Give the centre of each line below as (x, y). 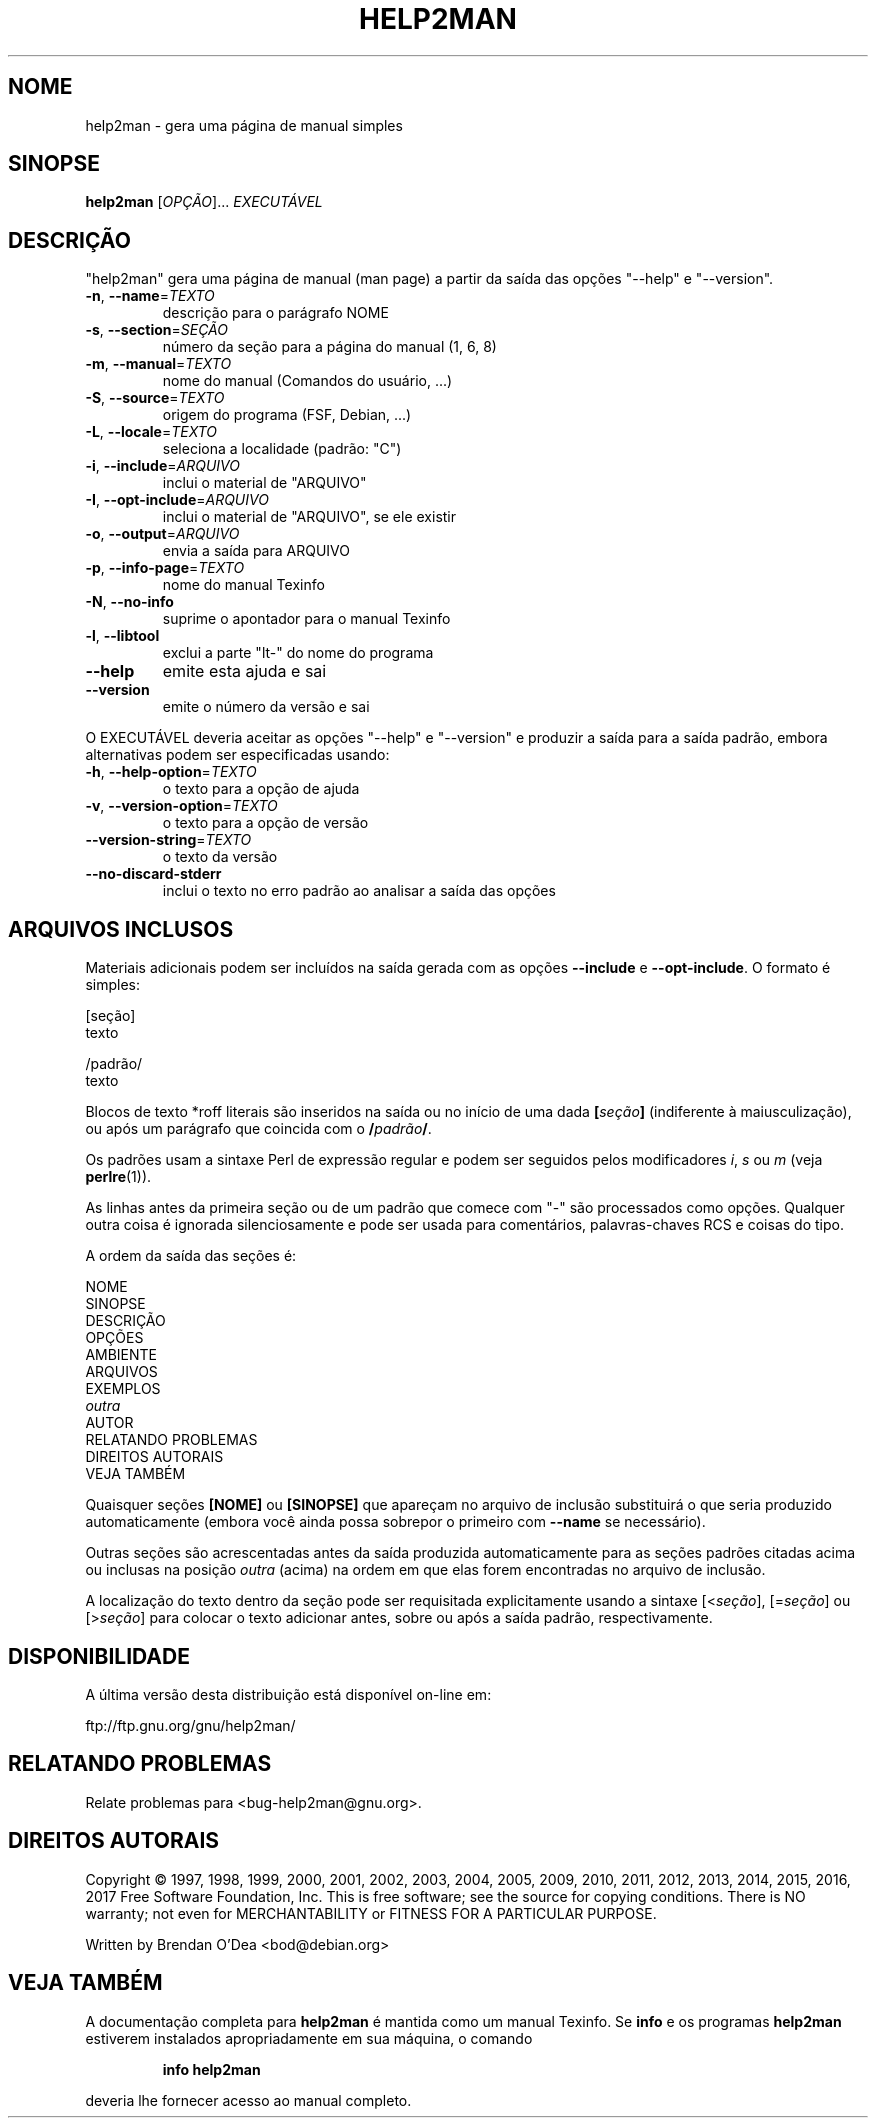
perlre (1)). (118, 1177)
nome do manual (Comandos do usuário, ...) (307, 381)
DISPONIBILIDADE (99, 1656)
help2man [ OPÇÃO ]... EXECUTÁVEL (204, 202)
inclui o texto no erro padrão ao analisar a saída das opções (359, 891)
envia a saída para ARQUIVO (256, 551)
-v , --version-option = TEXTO (181, 806)
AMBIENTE (121, 1355)
